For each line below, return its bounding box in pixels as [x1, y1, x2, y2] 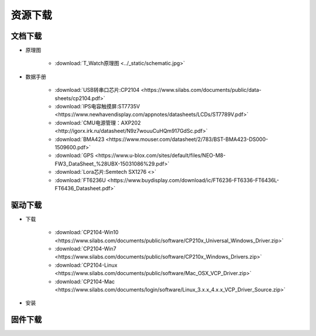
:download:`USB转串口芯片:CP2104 [54, 87, 140, 94]
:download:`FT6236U [54, 176, 107, 184]
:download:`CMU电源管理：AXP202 [54, 119, 141, 126]
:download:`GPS [54, 152, 94, 159]
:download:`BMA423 [54, 135, 105, 143]
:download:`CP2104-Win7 [54, 245, 116, 252]
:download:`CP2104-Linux [54, 261, 118, 269]
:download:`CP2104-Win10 [54, 229, 119, 236]
